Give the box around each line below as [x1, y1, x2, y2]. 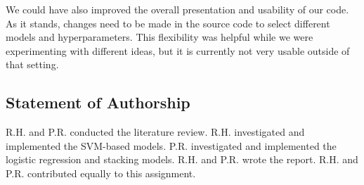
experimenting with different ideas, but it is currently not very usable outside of [6, 43, 350, 58]
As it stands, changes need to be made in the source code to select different [6, 15, 330, 30]
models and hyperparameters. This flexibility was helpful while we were [6, 30, 313, 44]
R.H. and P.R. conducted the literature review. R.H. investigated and [6, 125, 305, 139]
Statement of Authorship [6, 91, 190, 113]
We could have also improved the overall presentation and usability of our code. [6, 2, 349, 16]
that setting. [6, 57, 59, 72]
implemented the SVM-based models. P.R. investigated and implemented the [6, 138, 337, 153]
